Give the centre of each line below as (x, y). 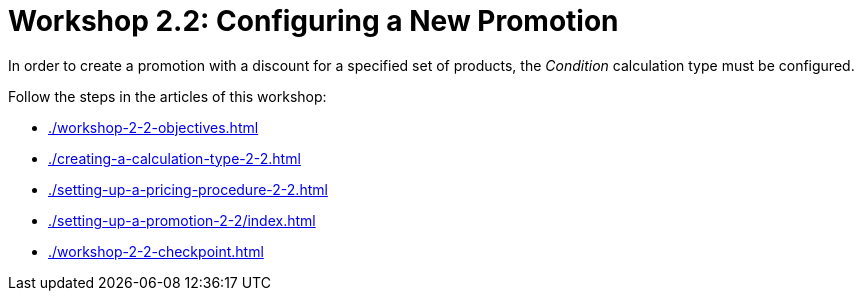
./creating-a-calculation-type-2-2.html (174, 158)
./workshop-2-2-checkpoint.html (156, 251)
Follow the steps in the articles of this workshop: (167, 96)
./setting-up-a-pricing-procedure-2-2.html (188, 189)
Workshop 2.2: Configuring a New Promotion (313, 21)
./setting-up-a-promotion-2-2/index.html (182, 220)
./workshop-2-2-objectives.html (153, 127)
